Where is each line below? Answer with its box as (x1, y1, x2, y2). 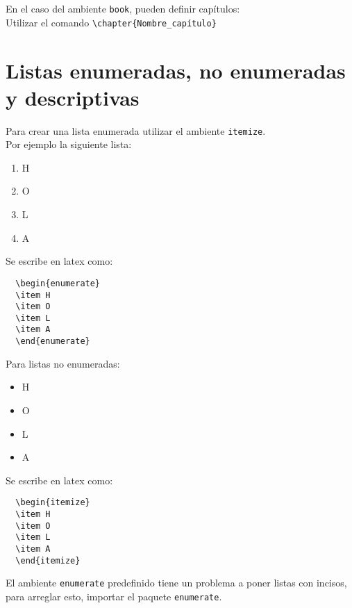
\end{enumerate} (15, 336, 90, 347)
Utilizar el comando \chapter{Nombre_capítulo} (6, 15, 217, 29)
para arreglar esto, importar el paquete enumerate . (6, 589, 222, 603)
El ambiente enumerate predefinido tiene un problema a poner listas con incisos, (6, 575, 347, 590)
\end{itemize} (15, 555, 81, 566)
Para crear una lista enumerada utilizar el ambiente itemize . (6, 123, 266, 138)
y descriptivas (6, 83, 140, 111)
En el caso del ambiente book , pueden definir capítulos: (6, 1, 240, 15)
